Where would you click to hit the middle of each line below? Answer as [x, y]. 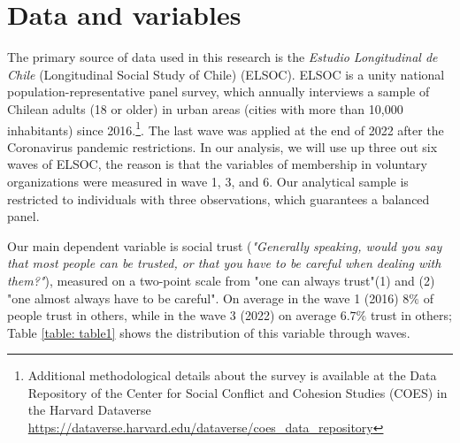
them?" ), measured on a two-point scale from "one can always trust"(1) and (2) [221, 280]
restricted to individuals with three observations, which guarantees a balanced [218, 199]
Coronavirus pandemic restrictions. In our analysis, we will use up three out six [222, 146]
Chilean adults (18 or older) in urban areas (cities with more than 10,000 [205, 108]
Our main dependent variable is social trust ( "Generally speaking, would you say [225, 245]
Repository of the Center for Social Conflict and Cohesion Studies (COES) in [238, 392]
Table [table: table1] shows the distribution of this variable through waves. [209, 332]
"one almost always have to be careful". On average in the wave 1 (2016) [203, 298]
